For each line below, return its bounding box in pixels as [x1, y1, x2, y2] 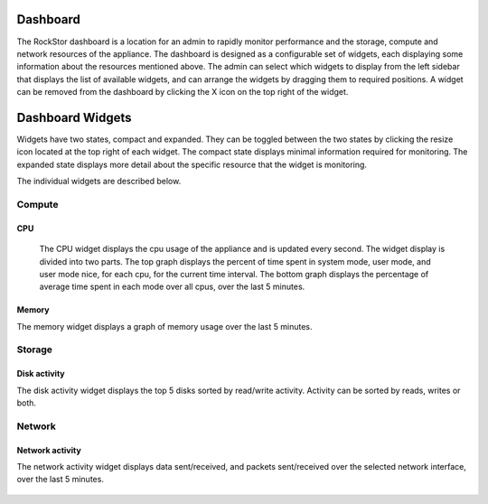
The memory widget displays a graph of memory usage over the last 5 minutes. [16, 321, 313, 331]
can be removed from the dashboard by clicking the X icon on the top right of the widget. [16, 87, 349, 98]
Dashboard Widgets [16, 109, 132, 126]
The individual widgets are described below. [16, 176, 182, 187]
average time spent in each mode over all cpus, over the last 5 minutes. [39, 281, 305, 293]
